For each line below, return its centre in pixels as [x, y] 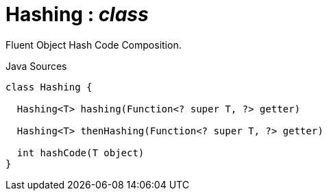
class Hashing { [49, 87]
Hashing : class [77, 14]
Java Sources [36, 66]
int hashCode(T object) [81, 152]
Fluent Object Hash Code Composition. [94, 45]
